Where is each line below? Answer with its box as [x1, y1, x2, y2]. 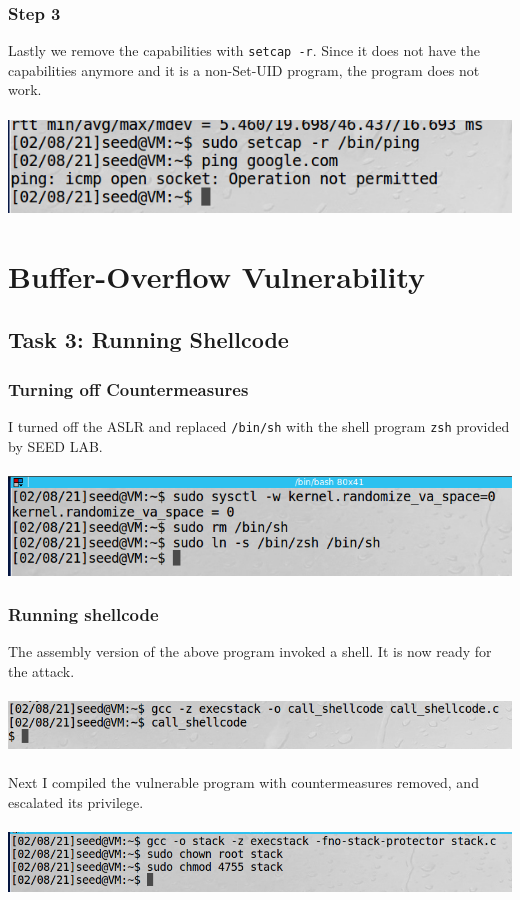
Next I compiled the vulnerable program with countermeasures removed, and [8, 772, 479, 793]
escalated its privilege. [8, 791, 144, 812]
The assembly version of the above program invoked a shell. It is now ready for [8, 641, 492, 662]
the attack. [8, 661, 75, 682]
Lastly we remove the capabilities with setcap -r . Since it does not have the [8, 40, 481, 61]
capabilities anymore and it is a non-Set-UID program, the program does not [8, 59, 480, 80]
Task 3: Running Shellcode [8, 324, 289, 355]
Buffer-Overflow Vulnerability [8, 255, 426, 296]
